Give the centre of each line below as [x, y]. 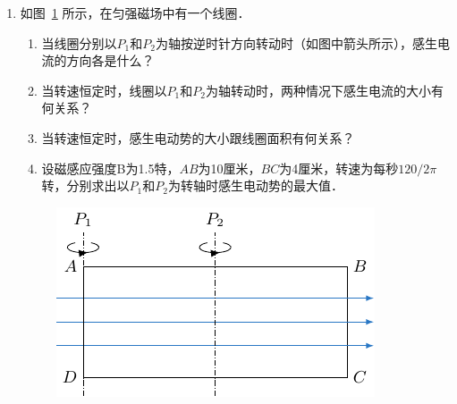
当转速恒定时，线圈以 [104, 90]
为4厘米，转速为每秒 [339, 168]
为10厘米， [229, 168]
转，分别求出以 [85, 185]
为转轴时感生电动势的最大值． [255, 185]
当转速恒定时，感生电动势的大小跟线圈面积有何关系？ [198, 137]
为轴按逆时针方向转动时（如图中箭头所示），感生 [296, 42]
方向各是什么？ [110, 60]
